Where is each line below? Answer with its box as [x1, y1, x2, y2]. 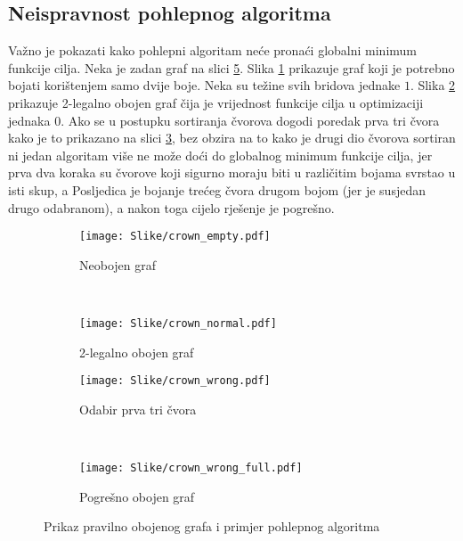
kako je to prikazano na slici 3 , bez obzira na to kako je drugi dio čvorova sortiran [8, 128, 456, 147]
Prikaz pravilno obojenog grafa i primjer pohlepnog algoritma [44, 517, 380, 536]
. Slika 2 [410, 76, 456, 94]
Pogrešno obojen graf [79, 487, 195, 505]
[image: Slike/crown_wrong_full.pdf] [79, 462, 303, 475]
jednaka [8, 111, 51, 129]
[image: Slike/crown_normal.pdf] [79, 316, 277, 330]
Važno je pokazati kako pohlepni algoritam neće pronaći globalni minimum [8, 41, 418, 60]
